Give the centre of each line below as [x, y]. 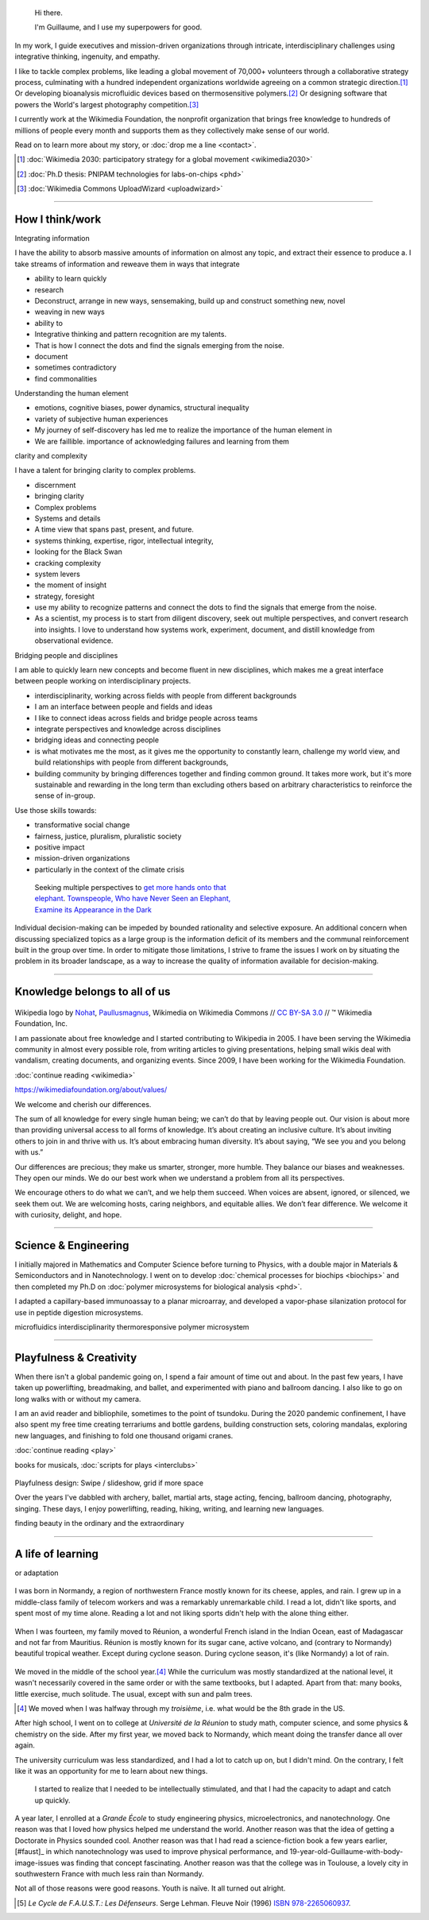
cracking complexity [68, 563]
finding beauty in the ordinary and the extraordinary [99, 1523]
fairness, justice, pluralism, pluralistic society [108, 836]
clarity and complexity [51, 456]
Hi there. [48, 13]
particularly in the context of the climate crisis [110, 869]
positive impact [60, 847]
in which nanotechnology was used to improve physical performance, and [167, 1852]
